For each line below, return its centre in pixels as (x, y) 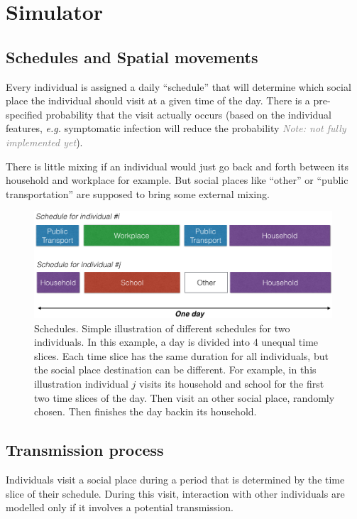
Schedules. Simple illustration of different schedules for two (162, 328)
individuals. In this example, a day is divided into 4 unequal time (176, 342)
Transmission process (85, 450)
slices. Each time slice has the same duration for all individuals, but (181, 355)
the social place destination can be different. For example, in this (175, 370)
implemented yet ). (44, 142)
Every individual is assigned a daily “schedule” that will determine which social (178, 86)
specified (24, 114)
